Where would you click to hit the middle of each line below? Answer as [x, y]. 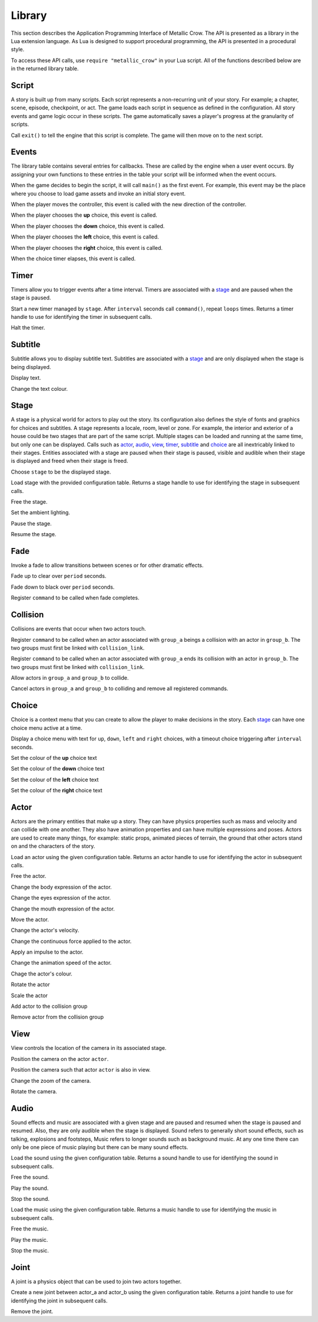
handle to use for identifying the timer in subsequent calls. [82, 317]
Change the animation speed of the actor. [61, 963]
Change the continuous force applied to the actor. [71, 941]
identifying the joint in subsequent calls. [59, 1300]
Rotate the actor [30, 985]
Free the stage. [29, 501]
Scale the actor [29, 995]
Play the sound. [30, 1188]
